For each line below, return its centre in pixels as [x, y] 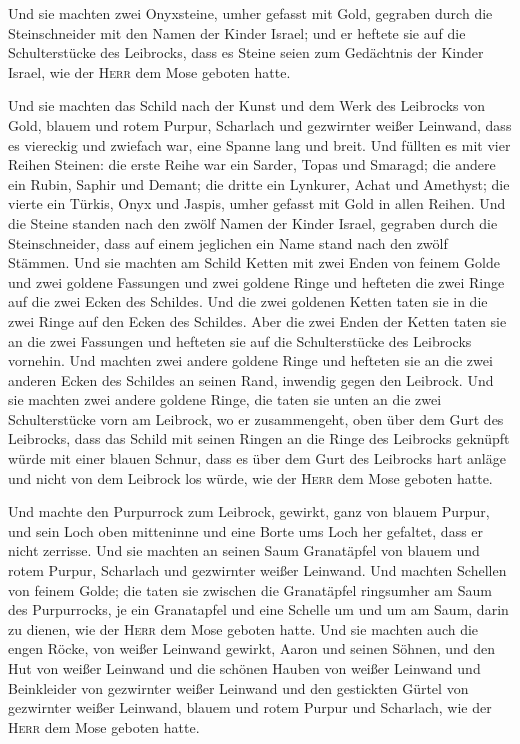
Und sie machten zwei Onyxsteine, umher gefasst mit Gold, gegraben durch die [250, 13]
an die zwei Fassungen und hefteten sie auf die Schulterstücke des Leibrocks [240, 340]
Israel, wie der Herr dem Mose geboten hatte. [149, 71]
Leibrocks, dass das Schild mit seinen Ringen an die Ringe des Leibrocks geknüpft [259, 438]
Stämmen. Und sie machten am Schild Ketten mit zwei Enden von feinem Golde [254, 262]
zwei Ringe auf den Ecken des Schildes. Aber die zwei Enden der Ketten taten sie [257, 320]
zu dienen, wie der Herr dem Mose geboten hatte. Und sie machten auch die [243, 628]
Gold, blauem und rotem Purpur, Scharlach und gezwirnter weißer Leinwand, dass [260, 124]
